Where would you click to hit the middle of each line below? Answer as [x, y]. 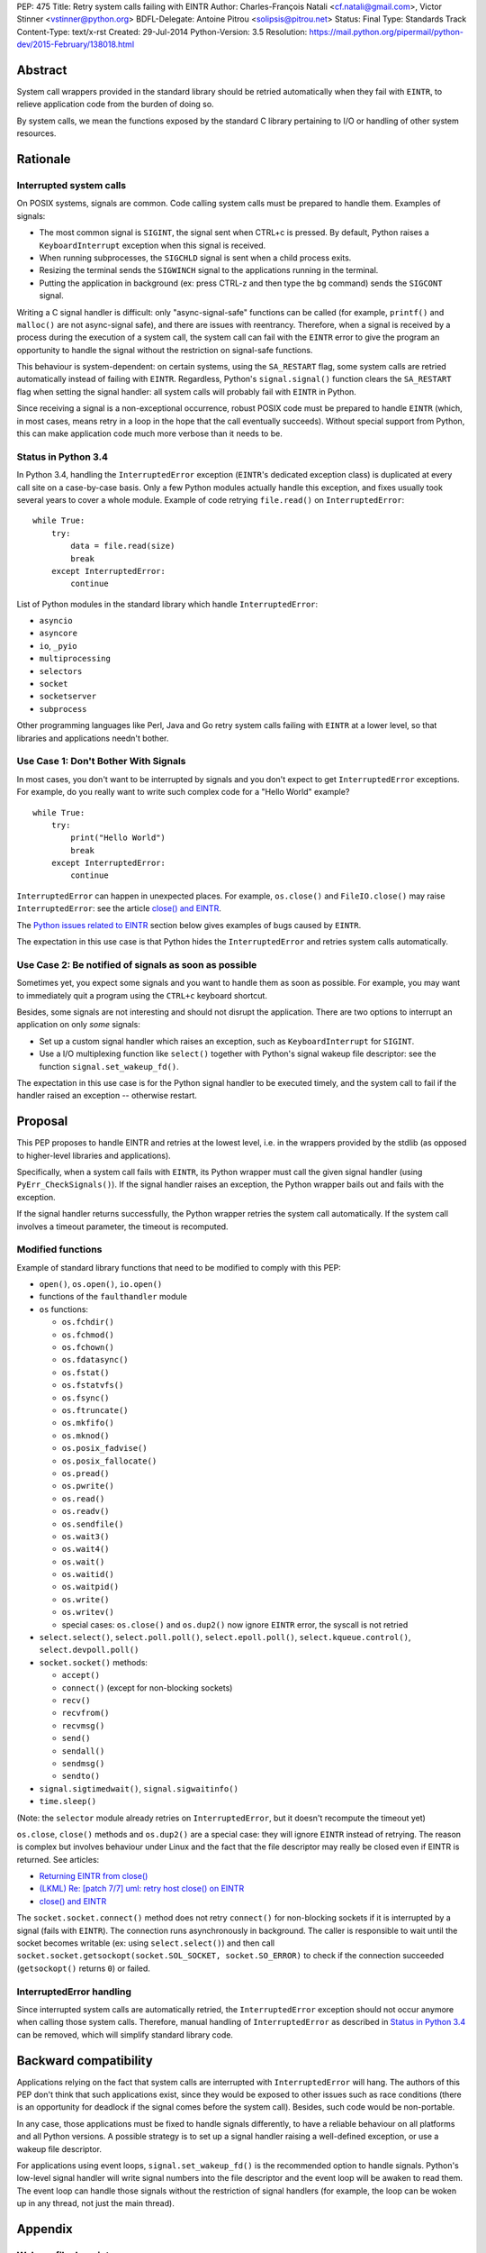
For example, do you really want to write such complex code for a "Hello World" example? [183, 792]
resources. [36, 133]
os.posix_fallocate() [109, 1461]
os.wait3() [85, 1536]
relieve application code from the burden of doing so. [116, 105]
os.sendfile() [93, 1524]
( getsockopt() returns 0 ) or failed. [83, 1968]
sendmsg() [83, 1763]
